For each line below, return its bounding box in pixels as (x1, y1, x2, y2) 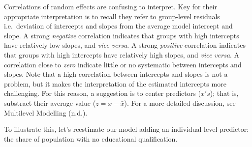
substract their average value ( (4, 97, 96, 108)
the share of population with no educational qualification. (4, 133, 178, 144)
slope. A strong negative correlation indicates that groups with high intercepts (4, 30, 239, 40)
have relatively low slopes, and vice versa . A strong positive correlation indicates (4, 40, 246, 50)
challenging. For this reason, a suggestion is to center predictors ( (4, 88, 201, 98)
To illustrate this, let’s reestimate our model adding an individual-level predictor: (4, 124, 249, 134)
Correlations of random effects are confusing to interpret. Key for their (4, 1, 217, 11)
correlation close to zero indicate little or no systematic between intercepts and (4, 59, 242, 69)
